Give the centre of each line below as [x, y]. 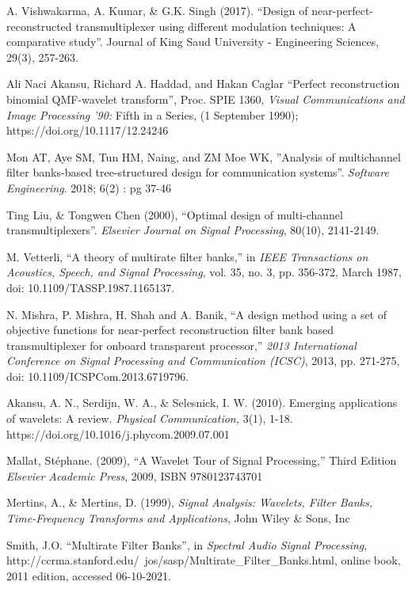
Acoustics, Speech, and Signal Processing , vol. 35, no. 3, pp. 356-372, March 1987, [204, 272]
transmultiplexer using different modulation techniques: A [216, 26]
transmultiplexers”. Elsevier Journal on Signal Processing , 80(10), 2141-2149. [193, 230]
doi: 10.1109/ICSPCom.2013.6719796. [98, 376]
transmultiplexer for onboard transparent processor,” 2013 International [181, 345]
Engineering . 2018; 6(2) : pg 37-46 [89, 187]
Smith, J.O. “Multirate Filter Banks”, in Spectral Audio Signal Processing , [187, 544]
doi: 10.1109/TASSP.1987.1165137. [91, 287]
